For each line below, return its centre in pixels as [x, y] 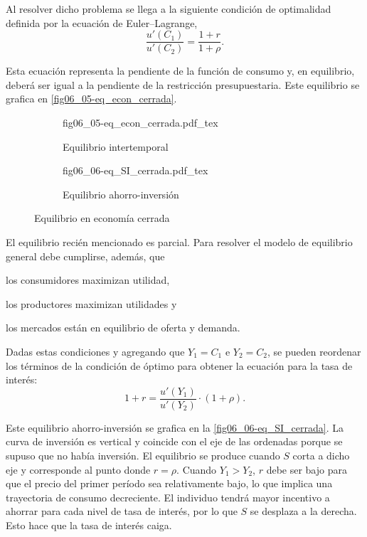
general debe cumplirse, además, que [85, 256]
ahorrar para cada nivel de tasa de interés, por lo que [122, 511]
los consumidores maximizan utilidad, [88, 280]
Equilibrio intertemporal [116, 146]
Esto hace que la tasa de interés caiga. [89, 525]
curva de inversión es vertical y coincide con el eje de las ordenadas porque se [174, 441]
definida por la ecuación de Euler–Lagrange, [102, 22]
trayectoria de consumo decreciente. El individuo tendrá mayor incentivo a [168, 497]
